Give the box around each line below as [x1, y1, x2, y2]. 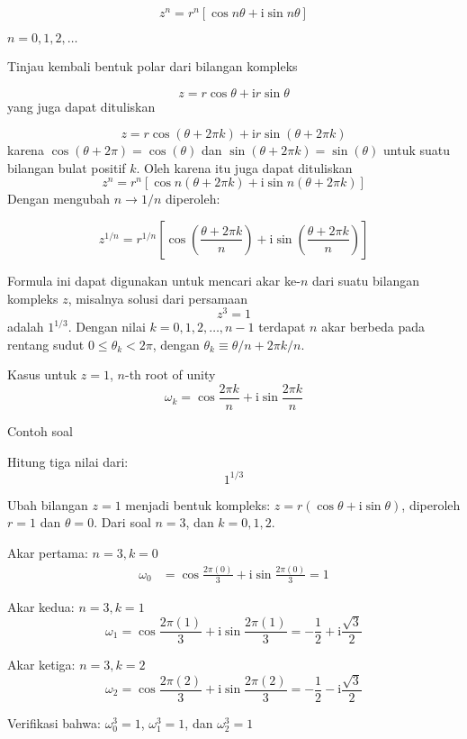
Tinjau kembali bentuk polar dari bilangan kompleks [7, 57, 298, 75]
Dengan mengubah [7, 189, 111, 208]
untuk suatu [383, 141, 450, 160]
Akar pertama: [7, 543, 88, 561]
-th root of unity [124, 365, 216, 384]
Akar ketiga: [7, 655, 76, 674]
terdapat [258, 317, 306, 336]
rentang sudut [7, 334, 85, 353]
